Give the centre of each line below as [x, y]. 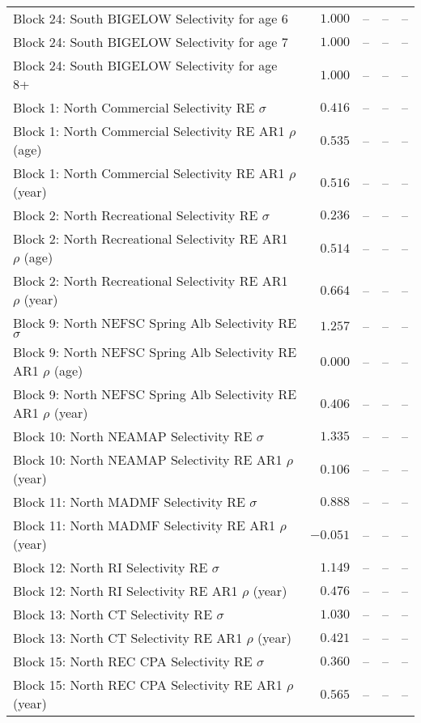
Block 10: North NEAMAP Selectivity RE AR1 [148, 459]
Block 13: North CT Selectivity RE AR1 [128, 638]
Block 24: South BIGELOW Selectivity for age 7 [151, 42]
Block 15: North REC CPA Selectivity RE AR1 [148, 685]
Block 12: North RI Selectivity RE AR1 [125, 591]
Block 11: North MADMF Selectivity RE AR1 [145, 525]
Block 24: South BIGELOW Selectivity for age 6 [151, 18]
